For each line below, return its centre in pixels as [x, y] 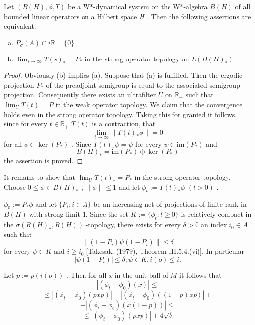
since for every [26, 124]
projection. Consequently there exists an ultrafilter [80, 94]
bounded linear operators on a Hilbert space [71, 16]
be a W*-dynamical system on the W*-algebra [138, 6]
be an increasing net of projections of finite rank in [170, 204]
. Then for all [86, 275]
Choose [15, 187]
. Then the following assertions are [199, 16]
